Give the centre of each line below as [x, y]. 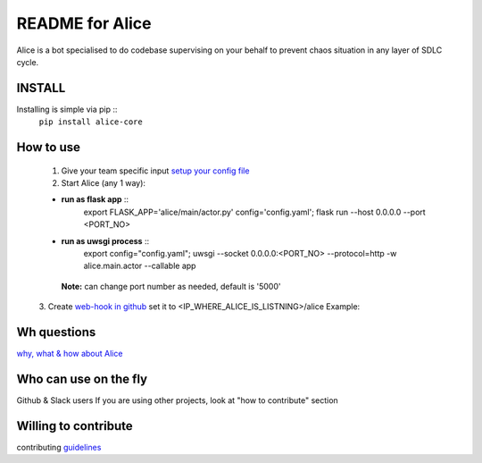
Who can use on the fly [82, 379]
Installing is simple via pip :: [67, 109]
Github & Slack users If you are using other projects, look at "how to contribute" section [177, 400]
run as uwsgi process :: [105, 240]
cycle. [28, 62]
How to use [48, 147]
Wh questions [56, 332]
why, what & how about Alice [70, 354]
